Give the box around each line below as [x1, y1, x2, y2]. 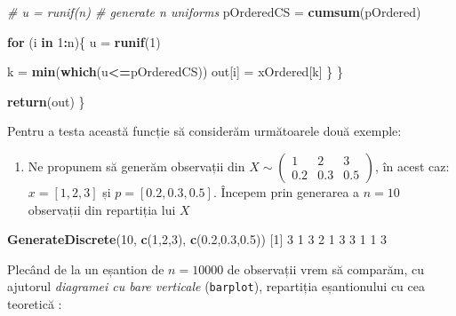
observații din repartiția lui [28, 200, 176, 218]
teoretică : [7, 295, 62, 312]
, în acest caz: [375, 156, 450, 175]
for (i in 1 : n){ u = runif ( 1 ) [7, 32, 161, 51]
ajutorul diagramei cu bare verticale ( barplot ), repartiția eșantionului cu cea [7, 277, 425, 296]
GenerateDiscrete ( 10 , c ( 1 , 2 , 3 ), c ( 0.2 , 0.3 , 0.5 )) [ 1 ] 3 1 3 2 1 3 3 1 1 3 [7, 230, 388, 249]
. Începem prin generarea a [212, 182, 360, 201]
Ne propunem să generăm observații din [28, 156, 245, 175]
